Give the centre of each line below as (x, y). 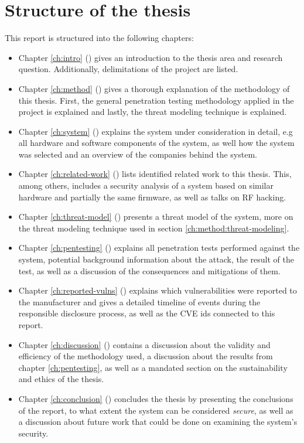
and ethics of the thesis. (61, 379)
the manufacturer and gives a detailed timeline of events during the (139, 301)
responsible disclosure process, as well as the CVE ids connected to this (147, 313)
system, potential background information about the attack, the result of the (156, 259)
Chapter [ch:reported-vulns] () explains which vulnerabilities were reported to (158, 290)
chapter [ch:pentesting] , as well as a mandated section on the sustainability (153, 367)
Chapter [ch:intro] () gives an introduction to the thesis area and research (151, 57)
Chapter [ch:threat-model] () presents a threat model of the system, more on (156, 217)
